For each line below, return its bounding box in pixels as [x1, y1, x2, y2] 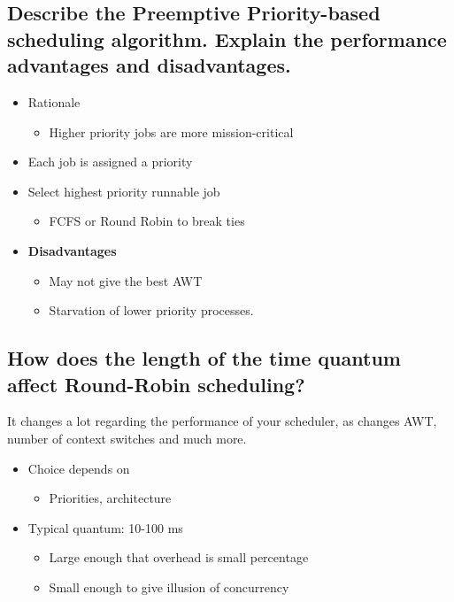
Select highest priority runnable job [27, 181, 220, 200]
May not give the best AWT [49, 271, 203, 289]
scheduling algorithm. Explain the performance [7, 25, 447, 52]
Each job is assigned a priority [27, 152, 193, 171]
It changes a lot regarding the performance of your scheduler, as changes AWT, [7, 412, 437, 430]
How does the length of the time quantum [7, 344, 401, 372]
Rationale [27, 92, 81, 111]
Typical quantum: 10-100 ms [27, 518, 183, 536]
